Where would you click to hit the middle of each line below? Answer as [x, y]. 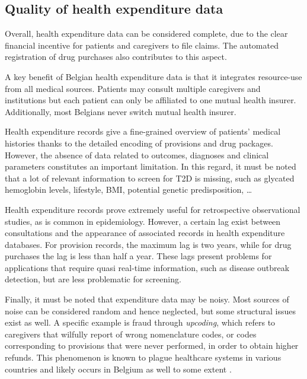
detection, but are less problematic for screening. [93, 279]
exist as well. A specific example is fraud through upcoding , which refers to [140, 322]
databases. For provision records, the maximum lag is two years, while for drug [148, 244]
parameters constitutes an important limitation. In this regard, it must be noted [151, 166]
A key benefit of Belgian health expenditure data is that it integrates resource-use [153, 76]
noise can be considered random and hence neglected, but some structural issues [151, 310]
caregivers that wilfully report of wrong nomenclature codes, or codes [131, 334]
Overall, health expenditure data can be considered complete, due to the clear [146, 34]
